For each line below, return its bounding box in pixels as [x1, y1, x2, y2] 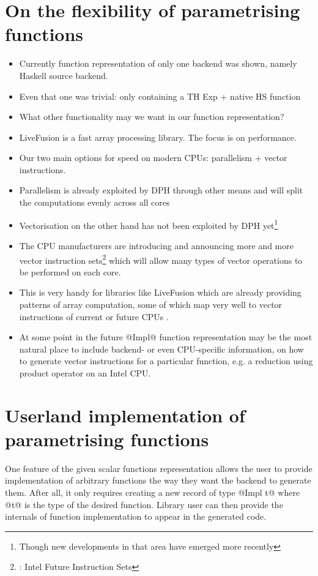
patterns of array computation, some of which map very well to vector [19, 297, 283, 310]
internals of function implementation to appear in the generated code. [5, 510, 267, 523]
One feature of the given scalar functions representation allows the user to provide [5, 462, 312, 474]
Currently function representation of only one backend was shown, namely [19, 57, 297, 70]
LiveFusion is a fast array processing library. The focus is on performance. [19, 130, 297, 143]
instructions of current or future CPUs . [19, 310, 169, 323]
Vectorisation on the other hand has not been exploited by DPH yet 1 [19, 217, 278, 231]
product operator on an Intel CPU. [19, 366, 151, 379]
